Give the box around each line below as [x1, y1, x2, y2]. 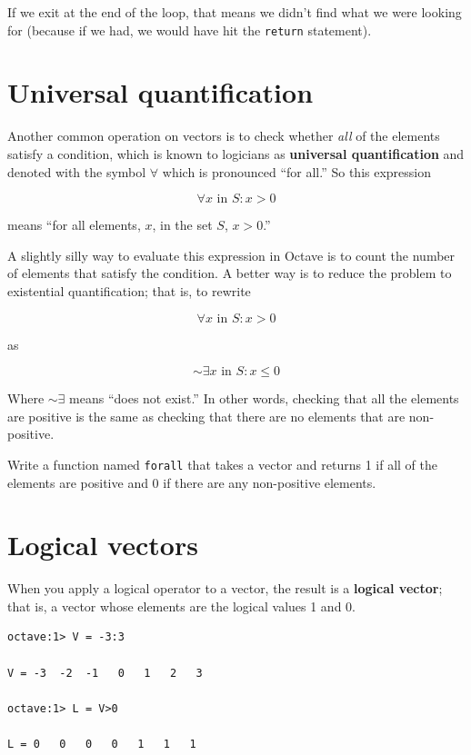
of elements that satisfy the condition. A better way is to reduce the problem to [7, 263, 452, 283]
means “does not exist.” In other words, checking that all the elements [69, 389, 459, 408]
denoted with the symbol [7, 162, 146, 181]
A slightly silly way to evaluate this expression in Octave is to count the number [7, 245, 456, 264]
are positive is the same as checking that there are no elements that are [7, 406, 406, 425]
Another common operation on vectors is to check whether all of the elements [7, 126, 440, 145]
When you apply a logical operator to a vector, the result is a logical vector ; [7, 579, 443, 598]
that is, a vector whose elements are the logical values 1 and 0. [7, 596, 356, 615]
